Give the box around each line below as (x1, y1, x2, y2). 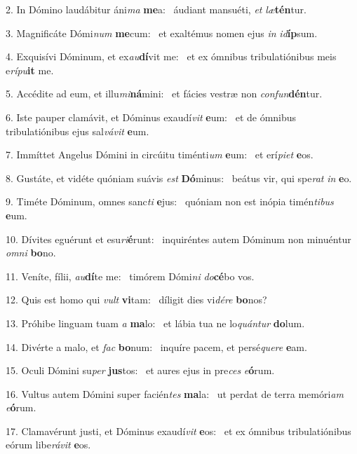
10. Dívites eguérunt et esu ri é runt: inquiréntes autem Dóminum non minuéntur (6, 231, 351, 246)
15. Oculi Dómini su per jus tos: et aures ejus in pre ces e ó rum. (6, 363, 275, 378)
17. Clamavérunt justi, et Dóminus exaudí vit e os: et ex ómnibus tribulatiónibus (6, 423, 351, 438)
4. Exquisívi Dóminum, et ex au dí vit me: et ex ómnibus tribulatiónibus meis (6, 49, 337, 64)
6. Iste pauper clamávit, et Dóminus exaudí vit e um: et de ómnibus (6, 109, 297, 124)
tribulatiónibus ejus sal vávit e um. (6, 123, 149, 138)
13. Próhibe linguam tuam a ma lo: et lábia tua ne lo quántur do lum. (6, 315, 305, 330)
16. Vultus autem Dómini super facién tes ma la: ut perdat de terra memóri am (6, 386, 344, 401)
